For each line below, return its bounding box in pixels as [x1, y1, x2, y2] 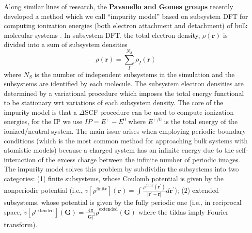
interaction [4, 154, 36, 164]
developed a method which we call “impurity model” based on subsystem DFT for [4, 11, 248, 21]
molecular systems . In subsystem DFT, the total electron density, [4, 30, 200, 40]
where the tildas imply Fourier [138, 206, 229, 217]
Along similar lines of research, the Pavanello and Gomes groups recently [4, 1, 234, 11]
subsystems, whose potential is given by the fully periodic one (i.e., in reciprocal [4, 197, 242, 207]
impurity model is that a [4, 107, 77, 117]
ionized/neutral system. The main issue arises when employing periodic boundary [4, 126, 246, 136]
